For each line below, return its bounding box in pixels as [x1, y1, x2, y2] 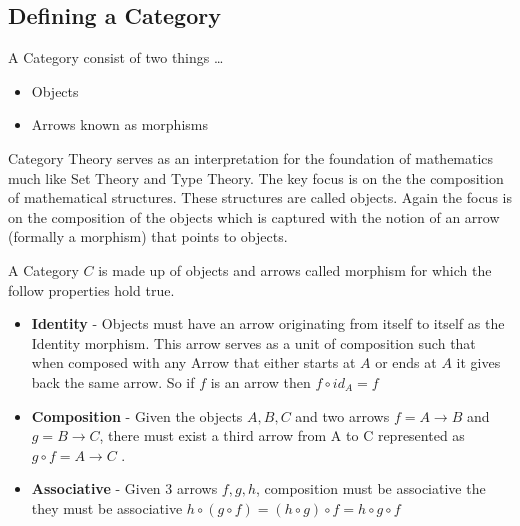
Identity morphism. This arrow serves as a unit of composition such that [31, 332, 476, 353]
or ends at [375, 352, 437, 373]
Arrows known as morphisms [31, 114, 208, 135]
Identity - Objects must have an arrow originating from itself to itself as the [31, 313, 505, 334]
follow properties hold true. [8, 279, 175, 300]
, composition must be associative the [255, 478, 486, 499]
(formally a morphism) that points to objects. [8, 226, 288, 247]
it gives [456, 352, 501, 373]
